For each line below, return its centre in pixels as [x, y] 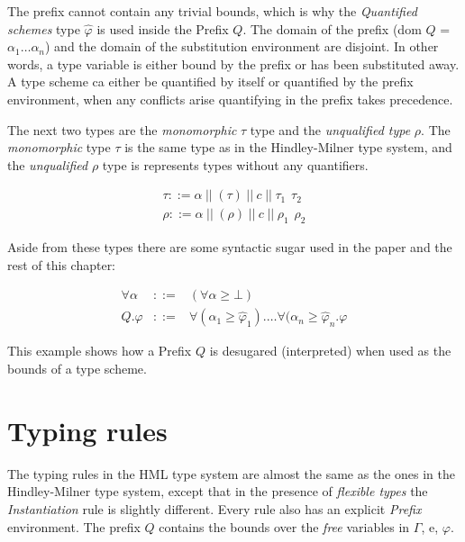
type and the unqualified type [330, 129]
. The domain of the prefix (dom [332, 28]
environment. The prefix [74, 526]
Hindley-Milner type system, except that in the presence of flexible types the [218, 491]
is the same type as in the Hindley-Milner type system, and [288, 147]
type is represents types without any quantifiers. [235, 164]
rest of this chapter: [62, 264]
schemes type [44, 28]
